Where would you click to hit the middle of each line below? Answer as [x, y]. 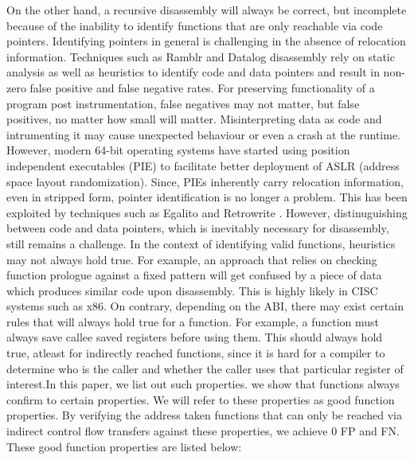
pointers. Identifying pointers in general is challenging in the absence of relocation [206, 41]
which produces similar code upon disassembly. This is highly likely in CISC [192, 290]
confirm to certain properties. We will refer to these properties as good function [201, 399]
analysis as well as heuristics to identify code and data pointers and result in [193, 72]
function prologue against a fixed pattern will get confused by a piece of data [194, 275]
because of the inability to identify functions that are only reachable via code [195, 25]
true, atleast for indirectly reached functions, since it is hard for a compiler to [196, 353]
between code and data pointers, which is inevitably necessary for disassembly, [198, 228]
